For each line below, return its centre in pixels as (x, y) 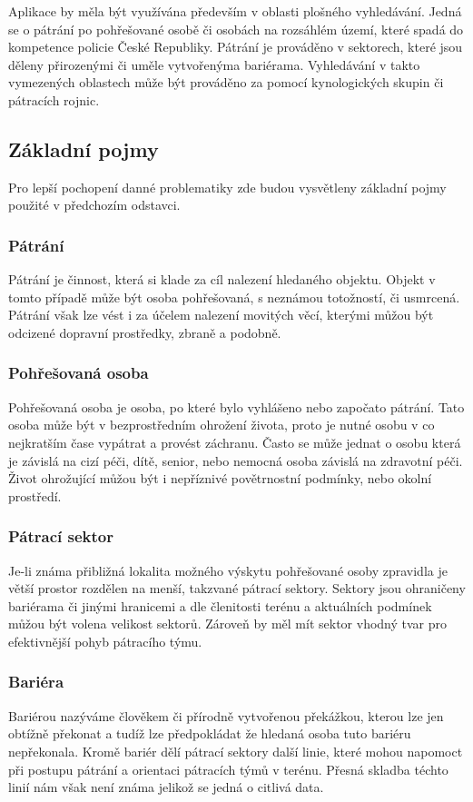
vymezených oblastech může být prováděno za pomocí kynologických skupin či (226, 82)
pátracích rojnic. (54, 99)
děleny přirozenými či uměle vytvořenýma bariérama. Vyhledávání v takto (214, 64)
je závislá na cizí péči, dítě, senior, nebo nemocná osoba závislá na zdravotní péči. (236, 460)
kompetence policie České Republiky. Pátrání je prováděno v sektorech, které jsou (236, 47)
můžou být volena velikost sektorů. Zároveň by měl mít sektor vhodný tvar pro (228, 624)
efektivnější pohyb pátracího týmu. (105, 641)
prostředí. (35, 495)
